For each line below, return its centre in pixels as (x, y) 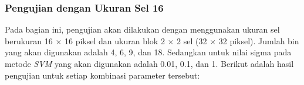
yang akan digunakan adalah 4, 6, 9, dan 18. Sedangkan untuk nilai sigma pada (148, 52)
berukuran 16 (29, 40)
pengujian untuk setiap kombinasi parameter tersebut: (102, 75)
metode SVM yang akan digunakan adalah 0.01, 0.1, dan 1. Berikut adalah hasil (149, 63)
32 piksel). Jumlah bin (259, 40)
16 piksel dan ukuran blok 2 (115, 40)
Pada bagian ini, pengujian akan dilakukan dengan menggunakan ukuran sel (142, 29)
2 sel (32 (192, 40)
